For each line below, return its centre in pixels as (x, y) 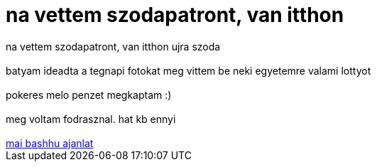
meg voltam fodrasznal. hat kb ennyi (91, 119)
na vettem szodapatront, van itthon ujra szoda (113, 46)
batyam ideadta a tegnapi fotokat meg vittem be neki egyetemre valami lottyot (188, 70)
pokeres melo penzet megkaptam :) (89, 95)
